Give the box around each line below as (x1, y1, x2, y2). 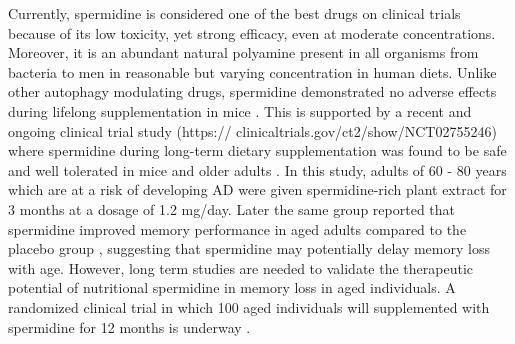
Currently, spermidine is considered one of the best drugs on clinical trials (8, 3, 461, 23)
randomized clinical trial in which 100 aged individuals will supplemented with (8, 296, 490, 317)
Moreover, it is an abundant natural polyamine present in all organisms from (8, 42, 479, 63)
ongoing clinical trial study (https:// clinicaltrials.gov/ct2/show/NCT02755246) (8, 120, 497, 141)
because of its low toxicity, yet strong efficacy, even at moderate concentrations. (8, 22, 496, 43)
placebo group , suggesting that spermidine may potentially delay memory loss (8, 238, 490, 259)
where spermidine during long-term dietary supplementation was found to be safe (8, 140, 507, 161)
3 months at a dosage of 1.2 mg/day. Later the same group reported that (8, 198, 456, 219)
